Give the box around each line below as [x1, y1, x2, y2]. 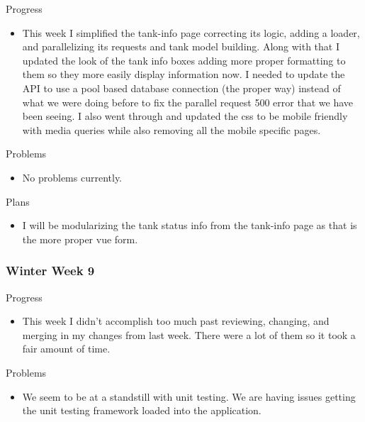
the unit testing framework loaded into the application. [22, 403, 262, 418]
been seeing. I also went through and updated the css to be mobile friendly [22, 109, 348, 123]
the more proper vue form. [22, 231, 138, 246]
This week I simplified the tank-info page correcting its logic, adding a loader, [22, 25, 360, 40]
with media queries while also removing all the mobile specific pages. [22, 122, 321, 137]
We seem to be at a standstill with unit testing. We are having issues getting [22, 389, 356, 404]
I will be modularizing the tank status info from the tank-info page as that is [22, 218, 357, 233]
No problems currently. [22, 170, 123, 184]
